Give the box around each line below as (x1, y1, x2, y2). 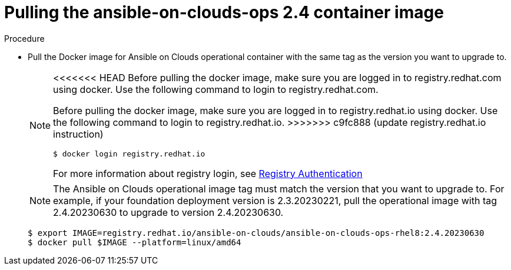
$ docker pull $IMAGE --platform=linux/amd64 (28, 237, 241, 247)
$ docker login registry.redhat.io (53, 149, 205, 158)
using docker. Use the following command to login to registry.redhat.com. (53, 83, 379, 95)
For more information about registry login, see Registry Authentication (53, 167, 363, 179)
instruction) (53, 128, 104, 140)
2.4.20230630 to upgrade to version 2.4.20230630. (53, 206, 284, 218)
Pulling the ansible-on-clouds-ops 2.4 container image (4, 2, 444, 22)
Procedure (4, 33, 45, 44)
